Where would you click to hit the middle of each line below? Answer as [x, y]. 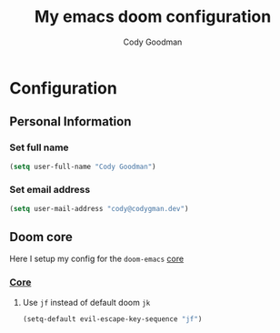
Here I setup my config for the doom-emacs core [97, 259]
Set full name [40, 147]
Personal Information [70, 121]
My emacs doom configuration [153, 17]
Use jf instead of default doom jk [86, 302]
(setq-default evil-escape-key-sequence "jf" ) [112, 319]
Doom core [41, 237]
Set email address [50, 190]
